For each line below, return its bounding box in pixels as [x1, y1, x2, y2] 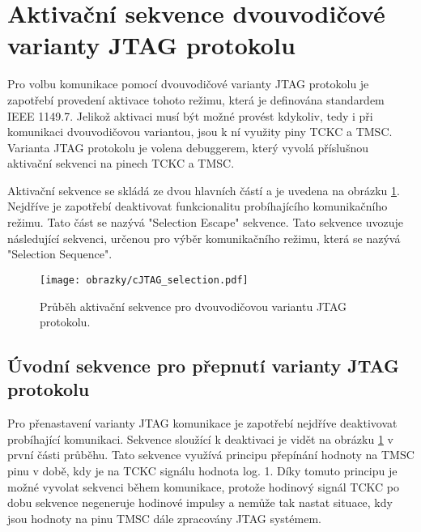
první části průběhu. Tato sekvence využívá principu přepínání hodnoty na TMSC [7, 446, 415, 463]
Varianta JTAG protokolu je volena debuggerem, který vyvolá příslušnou [7, 138, 368, 155]
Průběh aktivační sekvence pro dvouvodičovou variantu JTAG [40, 297, 347, 314]
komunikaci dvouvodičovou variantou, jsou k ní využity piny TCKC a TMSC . [7, 123, 393, 140]
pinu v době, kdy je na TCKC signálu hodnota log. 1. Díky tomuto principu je [7, 462, 398, 479]
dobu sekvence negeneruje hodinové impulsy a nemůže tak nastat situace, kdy [7, 494, 393, 511]
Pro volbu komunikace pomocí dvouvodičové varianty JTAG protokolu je [7, 75, 369, 92]
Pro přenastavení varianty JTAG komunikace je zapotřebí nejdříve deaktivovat [7, 415, 398, 432]
